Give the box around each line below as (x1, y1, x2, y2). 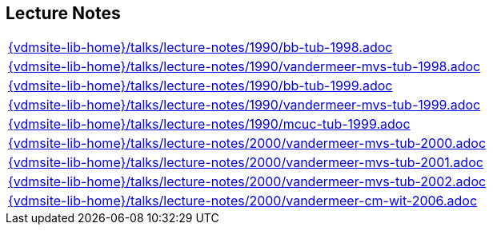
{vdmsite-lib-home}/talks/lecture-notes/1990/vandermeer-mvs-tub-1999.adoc (8, 97, 481, 114)
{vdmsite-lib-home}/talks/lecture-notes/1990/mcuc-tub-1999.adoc (8, 116, 411, 133)
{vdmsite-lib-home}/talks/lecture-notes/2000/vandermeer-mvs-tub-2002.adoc (8, 173, 487, 190)
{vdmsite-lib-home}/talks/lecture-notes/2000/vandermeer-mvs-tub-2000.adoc (8, 135, 487, 152)
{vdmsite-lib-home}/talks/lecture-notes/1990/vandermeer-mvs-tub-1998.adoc (8, 58, 481, 75)
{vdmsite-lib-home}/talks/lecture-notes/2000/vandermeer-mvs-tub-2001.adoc (8, 154, 483, 171)
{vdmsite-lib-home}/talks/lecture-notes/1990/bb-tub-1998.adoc (8, 39, 393, 56)
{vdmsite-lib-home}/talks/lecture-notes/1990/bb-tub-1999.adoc (8, 78, 393, 94)
